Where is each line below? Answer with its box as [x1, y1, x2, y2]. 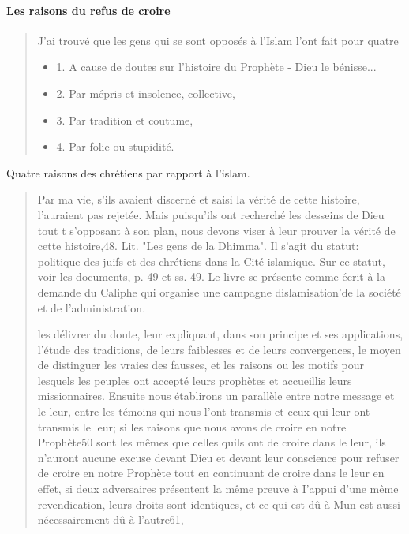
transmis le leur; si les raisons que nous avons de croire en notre [37, 418, 347, 435]
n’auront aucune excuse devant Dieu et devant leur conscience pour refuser [37, 449, 400, 465]
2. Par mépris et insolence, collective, [56, 84, 235, 101]
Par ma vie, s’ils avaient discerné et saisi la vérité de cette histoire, [37, 191, 360, 207]
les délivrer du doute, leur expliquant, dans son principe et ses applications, [37, 326, 403, 342]
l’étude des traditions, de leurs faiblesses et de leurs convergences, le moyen [37, 341, 401, 357]
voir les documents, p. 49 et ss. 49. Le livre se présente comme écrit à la [37, 268, 385, 285]
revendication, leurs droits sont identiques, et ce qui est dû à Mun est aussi [37, 495, 401, 512]
